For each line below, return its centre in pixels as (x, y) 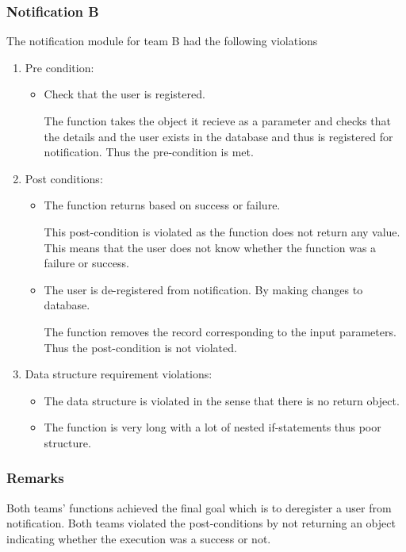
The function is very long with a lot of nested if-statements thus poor (213, 427)
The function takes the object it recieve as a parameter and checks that (217, 121)
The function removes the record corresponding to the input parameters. (220, 331)
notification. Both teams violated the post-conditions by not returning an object (201, 523)
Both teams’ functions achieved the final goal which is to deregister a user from (199, 507)
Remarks (35, 478)
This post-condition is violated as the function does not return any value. (222, 231)
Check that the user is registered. (124, 94)
